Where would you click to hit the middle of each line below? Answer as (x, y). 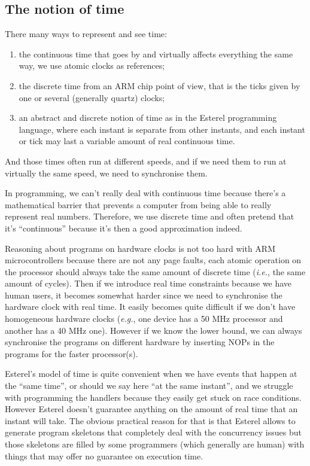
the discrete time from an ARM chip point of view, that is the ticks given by (159, 85)
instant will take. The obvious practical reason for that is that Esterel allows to (150, 420)
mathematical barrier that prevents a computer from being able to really (138, 204)
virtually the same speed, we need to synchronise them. (106, 173)
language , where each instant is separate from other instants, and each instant (162, 129)
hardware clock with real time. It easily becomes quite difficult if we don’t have (150, 307)
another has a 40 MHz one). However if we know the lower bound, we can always (154, 330)
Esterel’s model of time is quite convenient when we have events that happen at (151, 374)
